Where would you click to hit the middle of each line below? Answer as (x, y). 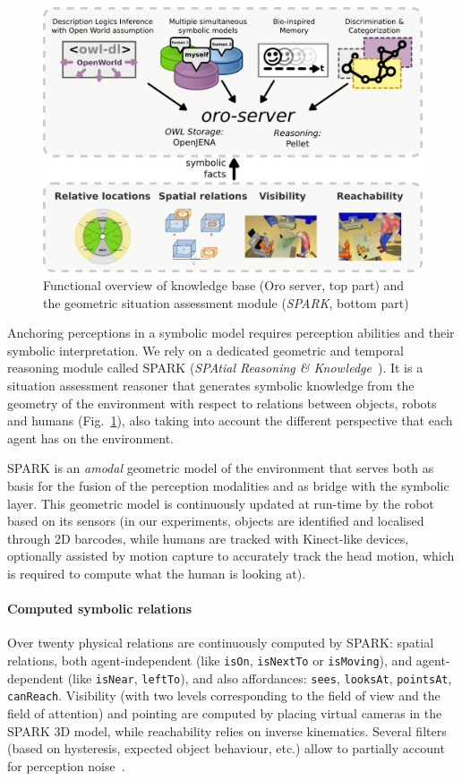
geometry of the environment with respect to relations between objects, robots (222, 403)
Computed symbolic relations (100, 609)
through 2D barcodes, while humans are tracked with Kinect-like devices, (208, 538)
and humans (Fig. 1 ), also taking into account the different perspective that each (230, 421)
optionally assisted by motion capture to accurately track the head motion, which (231, 556)
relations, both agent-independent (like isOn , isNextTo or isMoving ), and (210, 660)
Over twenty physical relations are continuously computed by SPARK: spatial (221, 643)
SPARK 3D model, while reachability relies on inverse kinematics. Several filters (227, 730)
